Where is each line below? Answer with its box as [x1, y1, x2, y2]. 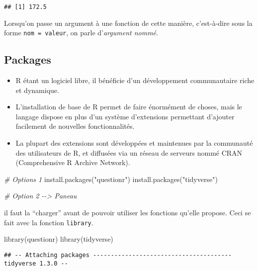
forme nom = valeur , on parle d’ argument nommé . [4, 27, 158, 38]
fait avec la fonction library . [4, 217, 93, 227]
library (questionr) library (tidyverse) [4, 234, 113, 244]
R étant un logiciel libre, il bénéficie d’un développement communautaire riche [15, 75, 255, 86]
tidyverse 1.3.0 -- [4, 260, 68, 267]
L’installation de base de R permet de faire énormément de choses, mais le [15, 101, 242, 112]
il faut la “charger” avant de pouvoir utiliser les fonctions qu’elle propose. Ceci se [4, 207, 251, 218]
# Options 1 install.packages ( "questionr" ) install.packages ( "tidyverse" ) [4, 174, 218, 184]
